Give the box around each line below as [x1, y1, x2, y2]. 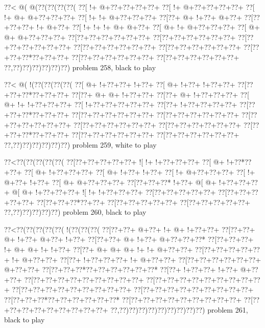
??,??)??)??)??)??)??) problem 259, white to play [4, 139, 157, 150]
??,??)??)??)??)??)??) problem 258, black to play [4, 61, 156, 72]
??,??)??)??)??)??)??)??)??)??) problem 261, [110, 304, 248, 315]
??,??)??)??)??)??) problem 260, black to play [4, 207, 147, 217]
